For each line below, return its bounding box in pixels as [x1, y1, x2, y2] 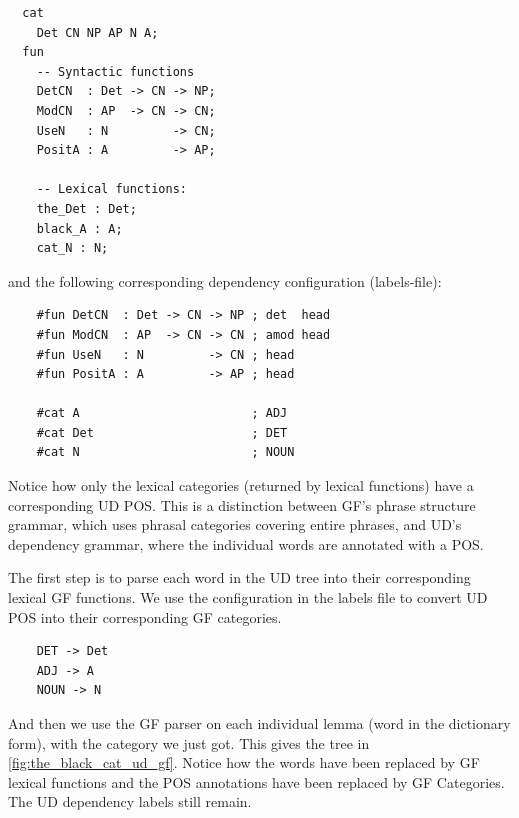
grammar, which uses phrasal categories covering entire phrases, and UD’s [8, 514, 462, 535]
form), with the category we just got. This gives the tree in [8, 732, 370, 753]
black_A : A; [36, 221, 123, 236]
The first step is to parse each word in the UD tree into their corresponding [8, 567, 471, 588]
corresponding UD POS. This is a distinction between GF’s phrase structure [8, 494, 476, 515]
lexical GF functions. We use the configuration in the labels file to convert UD [8, 587, 488, 608]
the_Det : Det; [36, 201, 137, 216]
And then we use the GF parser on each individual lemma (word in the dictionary [8, 713, 511, 733]
